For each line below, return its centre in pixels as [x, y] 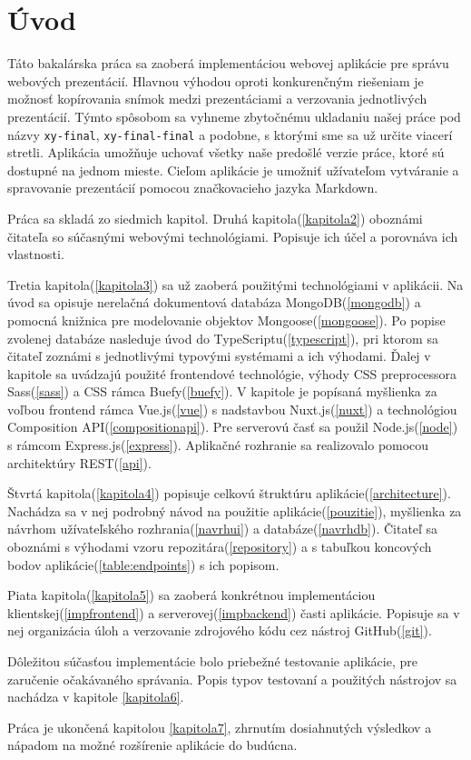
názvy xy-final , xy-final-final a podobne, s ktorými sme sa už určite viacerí [230, 134]
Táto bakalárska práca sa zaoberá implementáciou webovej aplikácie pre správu [228, 63]
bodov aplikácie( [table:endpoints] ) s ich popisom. [143, 564]
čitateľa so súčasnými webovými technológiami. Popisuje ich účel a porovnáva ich [233, 236]
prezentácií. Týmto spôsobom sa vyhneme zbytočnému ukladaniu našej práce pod [234, 116]
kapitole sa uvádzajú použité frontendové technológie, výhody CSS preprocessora [232, 373]
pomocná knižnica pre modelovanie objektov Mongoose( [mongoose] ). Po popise [226, 320]
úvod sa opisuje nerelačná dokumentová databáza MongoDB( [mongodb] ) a [214, 302]
